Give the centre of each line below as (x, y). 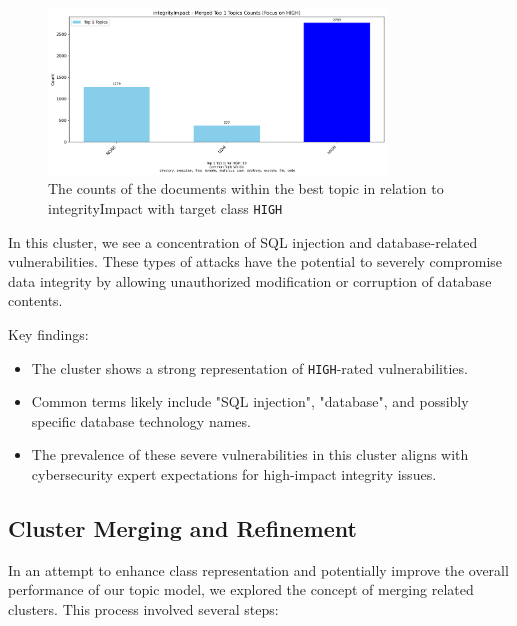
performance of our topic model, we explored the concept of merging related (241, 589)
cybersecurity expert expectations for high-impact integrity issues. (234, 474)
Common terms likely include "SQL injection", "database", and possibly (250, 401)
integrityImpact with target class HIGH (165, 207)
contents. (35, 300)
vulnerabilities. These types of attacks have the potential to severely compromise (255, 261)
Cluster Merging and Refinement (182, 528)
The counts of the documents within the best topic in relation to (246, 188)
